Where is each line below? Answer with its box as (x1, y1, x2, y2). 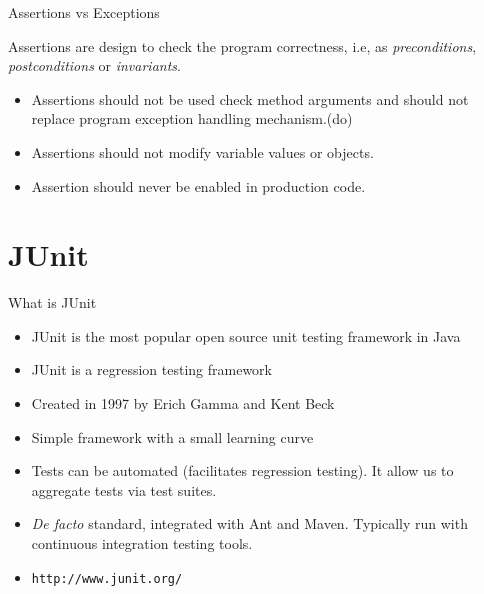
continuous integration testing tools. (31, 533, 253, 554)
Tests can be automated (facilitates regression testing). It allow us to (31, 460, 454, 481)
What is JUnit (8, 292, 97, 313)
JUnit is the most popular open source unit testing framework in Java (31, 325, 461, 346)
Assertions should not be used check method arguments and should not (31, 88, 469, 109)
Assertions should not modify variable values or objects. (31, 141, 374, 162)
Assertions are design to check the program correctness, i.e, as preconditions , (8, 35, 477, 56)
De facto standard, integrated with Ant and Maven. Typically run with (31, 513, 468, 534)
